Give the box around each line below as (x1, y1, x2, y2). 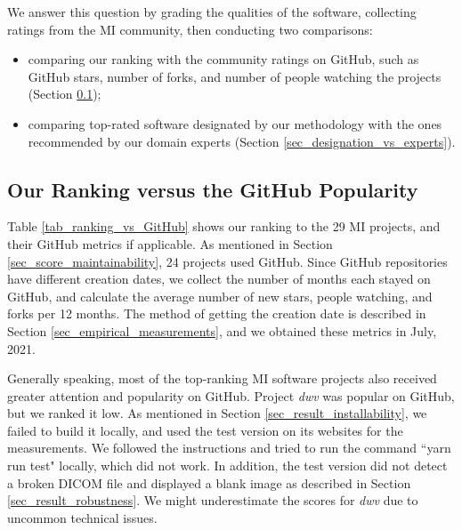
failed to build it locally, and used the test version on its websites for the (7, 421, 403, 439)
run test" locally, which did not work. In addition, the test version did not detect (7, 456, 448, 475)
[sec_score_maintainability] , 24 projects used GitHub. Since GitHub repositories (7, 252, 448, 270)
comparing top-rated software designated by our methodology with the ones (28, 114, 442, 132)
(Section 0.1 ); (28, 84, 101, 103)
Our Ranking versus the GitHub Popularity (7, 175, 418, 203)
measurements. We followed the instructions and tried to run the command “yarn (7, 438, 451, 457)
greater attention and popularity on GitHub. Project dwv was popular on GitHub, (7, 386, 455, 405)
